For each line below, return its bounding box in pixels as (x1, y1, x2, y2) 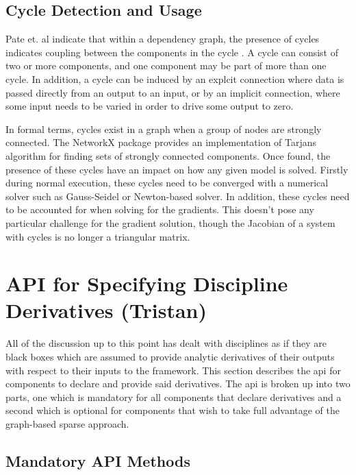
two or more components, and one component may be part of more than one (5, 58, 327, 73)
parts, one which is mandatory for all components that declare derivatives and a (5, 389, 342, 404)
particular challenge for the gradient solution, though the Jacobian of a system (5, 215, 335, 230)
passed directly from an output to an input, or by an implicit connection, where (5, 85, 340, 99)
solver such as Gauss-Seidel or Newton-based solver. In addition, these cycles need (5, 188, 350, 203)
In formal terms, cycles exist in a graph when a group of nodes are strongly (5, 121, 322, 136)
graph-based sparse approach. (5, 416, 129, 430)
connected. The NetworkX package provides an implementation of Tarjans (5, 135, 317, 149)
